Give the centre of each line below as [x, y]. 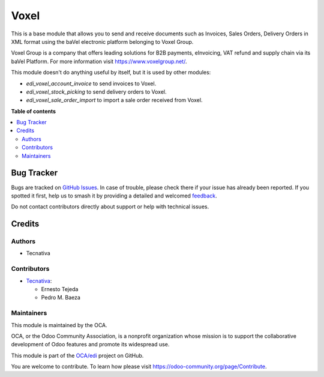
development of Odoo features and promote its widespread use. [90, 345]
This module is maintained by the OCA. [59, 325]
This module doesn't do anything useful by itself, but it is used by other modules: [111, 73]
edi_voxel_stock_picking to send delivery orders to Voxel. [96, 92]
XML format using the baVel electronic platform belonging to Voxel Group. [102, 41]
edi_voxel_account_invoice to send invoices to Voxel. [91, 83]
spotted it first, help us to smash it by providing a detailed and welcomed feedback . [114, 196]
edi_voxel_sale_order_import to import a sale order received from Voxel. [114, 100]
